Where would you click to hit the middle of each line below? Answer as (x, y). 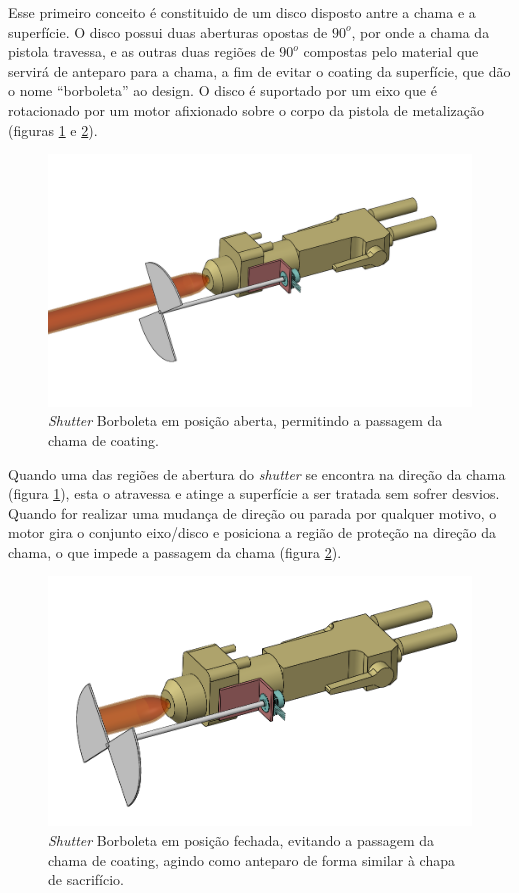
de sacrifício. (86, 879)
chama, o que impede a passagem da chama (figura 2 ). (175, 551)
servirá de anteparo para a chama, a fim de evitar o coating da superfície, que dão (259, 70)
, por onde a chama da (420, 31)
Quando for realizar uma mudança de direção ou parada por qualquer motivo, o (252, 512)
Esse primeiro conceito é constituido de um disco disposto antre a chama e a (242, 12)
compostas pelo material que (391, 51)
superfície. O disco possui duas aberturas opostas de (168, 31)
